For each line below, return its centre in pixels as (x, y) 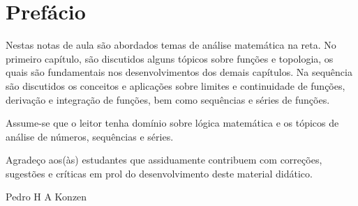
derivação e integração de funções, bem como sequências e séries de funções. (168, 99)
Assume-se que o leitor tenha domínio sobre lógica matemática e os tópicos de (172, 123)
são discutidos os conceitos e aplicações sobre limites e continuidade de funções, (176, 85)
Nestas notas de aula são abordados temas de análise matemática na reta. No (171, 45)
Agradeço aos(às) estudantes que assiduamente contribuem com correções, (164, 160)
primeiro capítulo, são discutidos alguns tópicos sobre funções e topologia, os (170, 58)
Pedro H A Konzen (46, 197)
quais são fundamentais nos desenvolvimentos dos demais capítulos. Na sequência (179, 72)
